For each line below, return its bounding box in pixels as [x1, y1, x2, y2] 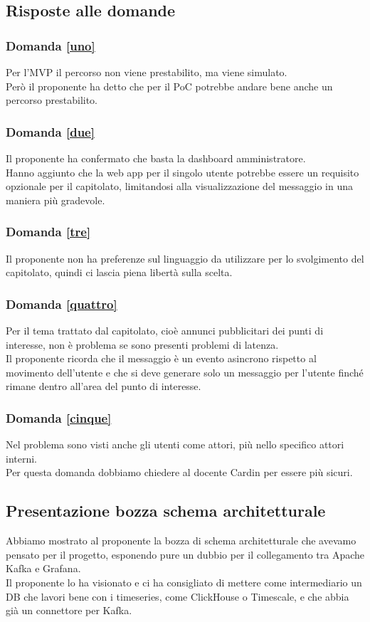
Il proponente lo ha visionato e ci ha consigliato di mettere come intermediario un [6, 574, 362, 589]
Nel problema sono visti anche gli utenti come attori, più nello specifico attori [6, 437, 344, 452]
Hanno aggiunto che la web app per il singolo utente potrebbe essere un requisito [6, 164, 359, 179]
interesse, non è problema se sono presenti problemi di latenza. [6, 337, 279, 352]
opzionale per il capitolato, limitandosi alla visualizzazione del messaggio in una [6, 179, 354, 194]
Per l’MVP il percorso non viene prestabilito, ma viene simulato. [6, 65, 287, 79]
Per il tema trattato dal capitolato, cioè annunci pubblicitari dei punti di [6, 323, 324, 337]
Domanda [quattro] [6, 295, 117, 312]
